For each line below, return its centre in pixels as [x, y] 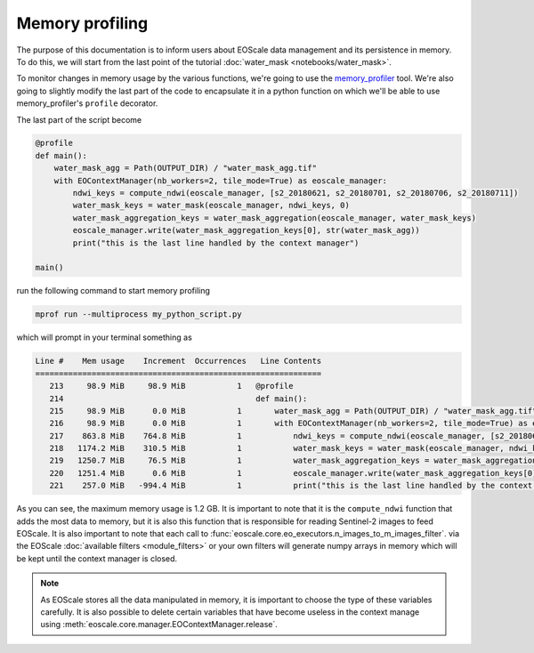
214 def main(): [178, 399]
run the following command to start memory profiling [113, 291]
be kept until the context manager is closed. [97, 558]
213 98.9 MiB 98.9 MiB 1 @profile [171, 386]
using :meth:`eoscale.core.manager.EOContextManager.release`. [159, 625]
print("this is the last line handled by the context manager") [216, 243]
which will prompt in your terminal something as [105, 337]
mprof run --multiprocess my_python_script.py [138, 314]
